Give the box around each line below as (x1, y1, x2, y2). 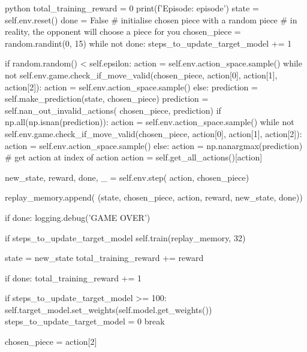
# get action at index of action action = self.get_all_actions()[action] (5, 151, 263, 163)
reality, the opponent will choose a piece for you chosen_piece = (5, 25, 241, 38)
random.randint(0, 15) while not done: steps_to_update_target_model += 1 (5, 37, 292, 49)
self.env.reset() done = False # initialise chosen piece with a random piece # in (5, 13, 297, 26)
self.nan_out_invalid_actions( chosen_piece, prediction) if (5, 104, 221, 116)
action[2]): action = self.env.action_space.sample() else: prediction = (5, 80, 258, 93)
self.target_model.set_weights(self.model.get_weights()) (5, 303, 212, 315)
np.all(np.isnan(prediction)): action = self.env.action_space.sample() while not (5, 116, 294, 128)
